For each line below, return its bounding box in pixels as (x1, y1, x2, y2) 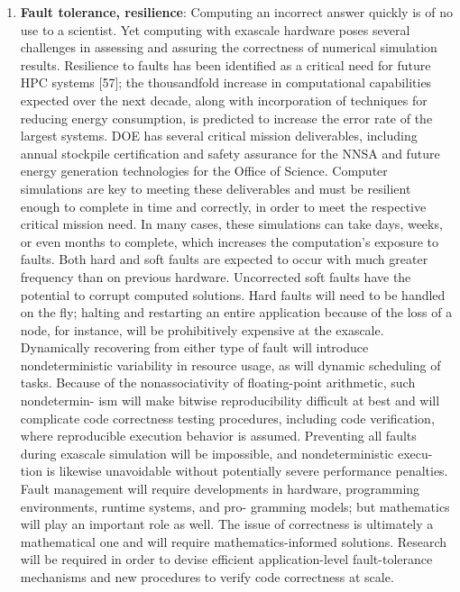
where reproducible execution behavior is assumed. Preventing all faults (20, 426, 417, 445)
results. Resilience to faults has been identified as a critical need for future (20, 55, 431, 74)
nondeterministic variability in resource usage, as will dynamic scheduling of (20, 355, 441, 374)
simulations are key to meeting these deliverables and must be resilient (20, 178, 411, 197)
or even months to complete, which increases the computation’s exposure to (20, 232, 439, 250)
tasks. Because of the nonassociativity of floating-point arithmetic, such (20, 373, 416, 392)
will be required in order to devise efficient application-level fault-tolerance (20, 550, 433, 569)
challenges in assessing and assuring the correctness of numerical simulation (20, 38, 437, 57)
